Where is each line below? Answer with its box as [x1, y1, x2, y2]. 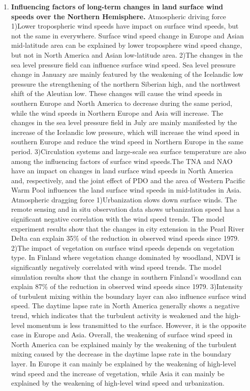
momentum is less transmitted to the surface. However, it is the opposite [27, 320, 247, 330]
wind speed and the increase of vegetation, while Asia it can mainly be [11, 368, 224, 378]
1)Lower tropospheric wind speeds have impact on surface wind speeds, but [11, 21, 239, 31]
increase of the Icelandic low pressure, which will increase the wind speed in [11, 127, 240, 137]
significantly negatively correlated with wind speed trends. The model [11, 262, 221, 272]
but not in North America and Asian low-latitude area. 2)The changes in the [11, 49, 243, 60]
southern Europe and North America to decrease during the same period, [11, 98, 232, 108]
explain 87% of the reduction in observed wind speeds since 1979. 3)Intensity [11, 281, 243, 292]
